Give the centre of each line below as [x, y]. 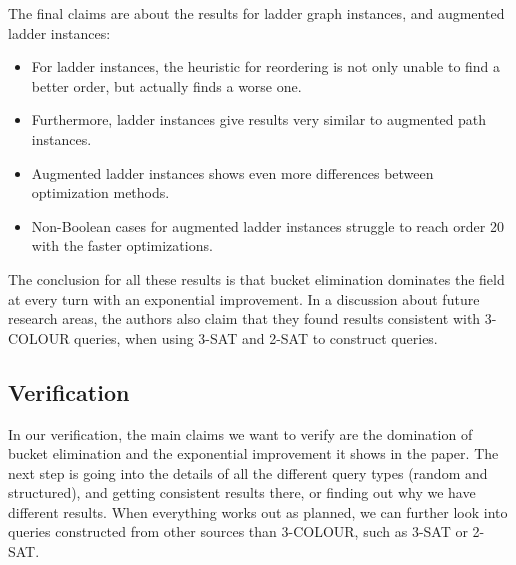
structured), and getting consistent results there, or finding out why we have [242, 492]
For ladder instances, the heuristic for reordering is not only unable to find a [266, 66]
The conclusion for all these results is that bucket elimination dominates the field [256, 278]
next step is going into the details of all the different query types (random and [248, 472]
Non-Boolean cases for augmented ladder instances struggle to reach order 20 [267, 225]
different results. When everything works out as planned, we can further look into [258, 511]
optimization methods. [100, 192]
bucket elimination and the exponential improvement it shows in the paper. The [253, 453]
